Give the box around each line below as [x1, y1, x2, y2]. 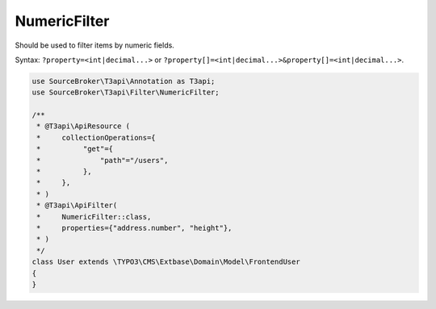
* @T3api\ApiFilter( [36, 201, 118, 210]
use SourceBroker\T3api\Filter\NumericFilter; [31, 88, 220, 97]
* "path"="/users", [36, 156, 169, 165]
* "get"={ [36, 144, 113, 153]
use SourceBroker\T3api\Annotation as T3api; [31, 77, 216, 86]
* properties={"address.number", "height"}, [36, 223, 233, 232]
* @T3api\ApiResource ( [36, 122, 131, 131]
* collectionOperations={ [36, 133, 157, 142]
